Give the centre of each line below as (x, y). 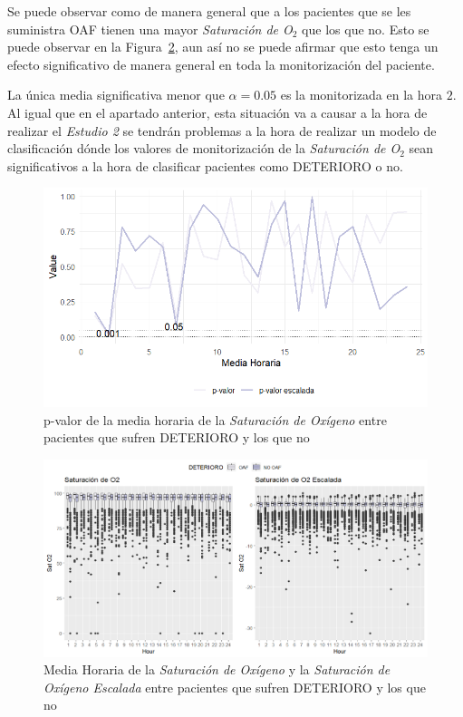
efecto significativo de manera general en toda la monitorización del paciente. (221, 64)
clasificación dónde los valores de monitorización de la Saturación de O (204, 148)
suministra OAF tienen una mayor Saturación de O (150, 29)
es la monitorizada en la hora (361, 95)
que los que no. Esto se (366, 29)
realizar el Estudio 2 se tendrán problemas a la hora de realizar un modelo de (222, 130)
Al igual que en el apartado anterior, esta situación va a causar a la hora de (217, 112)
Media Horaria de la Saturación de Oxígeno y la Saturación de (217, 669)
